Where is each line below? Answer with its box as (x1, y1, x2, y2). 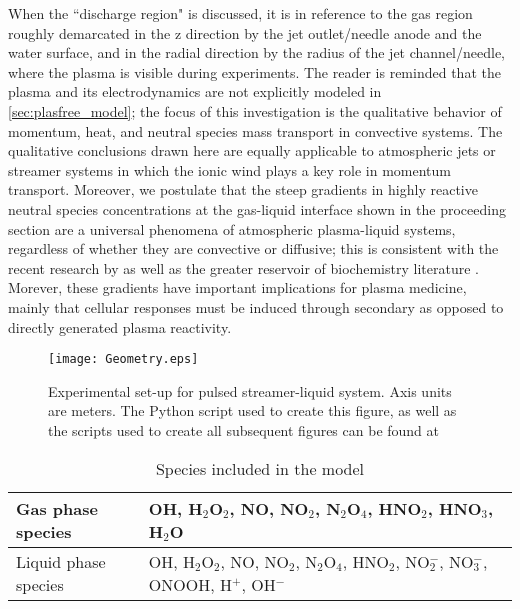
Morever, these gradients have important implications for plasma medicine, (8, 277, 467, 298)
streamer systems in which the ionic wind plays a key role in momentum (8, 159, 452, 180)
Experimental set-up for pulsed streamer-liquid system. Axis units (48, 380, 452, 401)
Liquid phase (16, 549, 106, 573)
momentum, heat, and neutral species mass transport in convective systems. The (8, 120, 503, 141)
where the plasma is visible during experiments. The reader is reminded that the (8, 61, 501, 82)
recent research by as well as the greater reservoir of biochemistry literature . (8, 257, 479, 278)
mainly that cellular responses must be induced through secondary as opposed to (8, 296, 504, 317)
